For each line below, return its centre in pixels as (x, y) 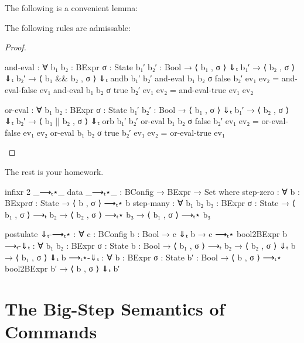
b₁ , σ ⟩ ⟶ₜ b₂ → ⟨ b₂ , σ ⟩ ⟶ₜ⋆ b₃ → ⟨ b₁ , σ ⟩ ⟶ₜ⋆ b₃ (108, 214)
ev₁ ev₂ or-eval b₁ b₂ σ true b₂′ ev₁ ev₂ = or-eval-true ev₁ (124, 132)
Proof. (16, 47)
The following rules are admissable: (68, 27)
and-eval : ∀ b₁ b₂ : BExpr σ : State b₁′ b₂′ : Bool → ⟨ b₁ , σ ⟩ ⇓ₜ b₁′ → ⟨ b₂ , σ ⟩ (150, 66)
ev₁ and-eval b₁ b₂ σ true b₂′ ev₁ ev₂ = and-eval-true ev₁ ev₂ (146, 89)
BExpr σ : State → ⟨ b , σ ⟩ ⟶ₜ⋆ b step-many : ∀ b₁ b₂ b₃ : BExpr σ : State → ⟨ (150, 203)
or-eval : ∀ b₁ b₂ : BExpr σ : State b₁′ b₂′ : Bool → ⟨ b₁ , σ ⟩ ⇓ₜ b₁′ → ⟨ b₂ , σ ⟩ (147, 109)
